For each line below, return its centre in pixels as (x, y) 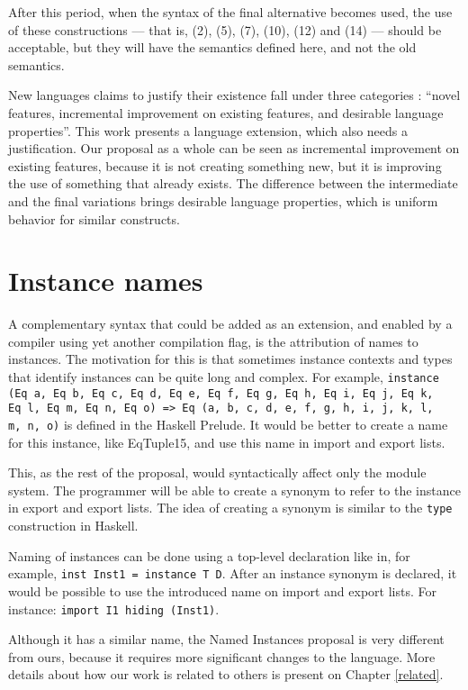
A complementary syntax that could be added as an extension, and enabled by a (230, 324)
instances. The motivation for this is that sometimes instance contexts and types (230, 359)
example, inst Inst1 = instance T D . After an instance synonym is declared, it (233, 573)
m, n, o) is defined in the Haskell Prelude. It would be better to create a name (228, 424)
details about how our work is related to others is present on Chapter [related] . (226, 674)
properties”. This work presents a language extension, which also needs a (208, 130)
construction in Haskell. (73, 526)
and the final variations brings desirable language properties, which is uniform (223, 200)
